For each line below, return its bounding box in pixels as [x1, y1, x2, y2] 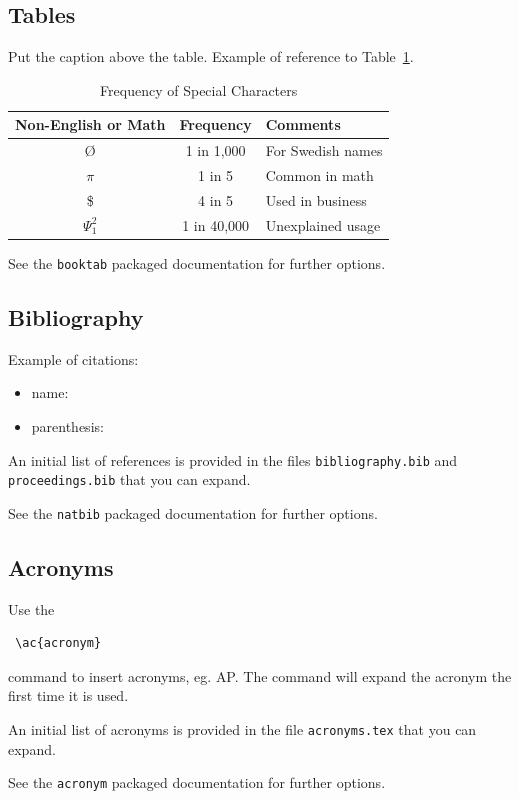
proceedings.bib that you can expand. [8, 469, 251, 490]
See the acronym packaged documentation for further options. [8, 772, 386, 793]
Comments [265, 114, 341, 135]
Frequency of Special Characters [100, 79, 298, 100]
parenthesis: [31, 415, 104, 436]
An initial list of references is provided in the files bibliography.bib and [8, 449, 458, 470]
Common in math [265, 165, 374, 186]
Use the [8, 598, 55, 619]
